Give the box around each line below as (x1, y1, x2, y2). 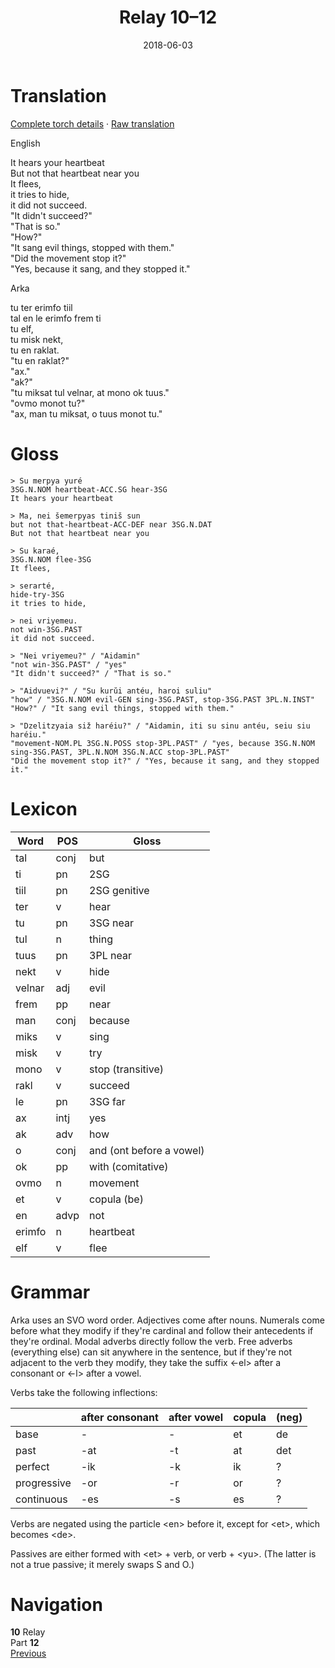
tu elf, (10, 322, 34, 335)
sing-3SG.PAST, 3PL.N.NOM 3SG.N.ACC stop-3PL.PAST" (10, 747, 230, 757)
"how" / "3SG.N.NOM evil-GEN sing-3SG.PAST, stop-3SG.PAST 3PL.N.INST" (10, 694, 315, 705)
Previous (10, 1647, 47, 1660)
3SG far (89, 1094, 126, 1108)
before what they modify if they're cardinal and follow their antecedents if (10, 1324, 314, 1336)
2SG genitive (89, 883, 150, 897)
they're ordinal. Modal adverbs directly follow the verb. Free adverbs (10, 1335, 293, 1347)
